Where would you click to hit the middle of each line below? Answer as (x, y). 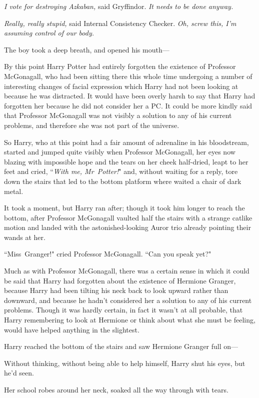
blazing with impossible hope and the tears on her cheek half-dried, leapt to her (126, 161)
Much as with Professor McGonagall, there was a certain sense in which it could (127, 271)
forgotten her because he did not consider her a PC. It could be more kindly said (128, 105)
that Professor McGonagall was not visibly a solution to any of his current (118, 115)
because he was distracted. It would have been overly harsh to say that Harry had (130, 96)
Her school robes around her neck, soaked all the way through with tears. (116, 389)
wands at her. (25, 237)
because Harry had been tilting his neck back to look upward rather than (116, 290)
